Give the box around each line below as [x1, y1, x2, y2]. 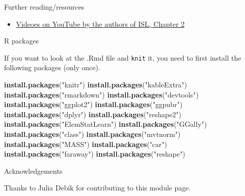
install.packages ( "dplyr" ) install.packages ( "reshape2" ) [4, 109, 181, 119]
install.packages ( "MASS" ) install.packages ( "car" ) [4, 138, 167, 149]
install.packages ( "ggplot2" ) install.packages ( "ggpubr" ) [4, 99, 183, 110]
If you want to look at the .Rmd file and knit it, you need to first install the [4, 52, 241, 63]
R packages [4, 35, 39, 46]
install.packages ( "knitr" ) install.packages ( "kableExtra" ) [4, 79, 187, 90]
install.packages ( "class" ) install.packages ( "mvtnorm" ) [4, 129, 181, 139]
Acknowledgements [4, 165, 63, 176]
